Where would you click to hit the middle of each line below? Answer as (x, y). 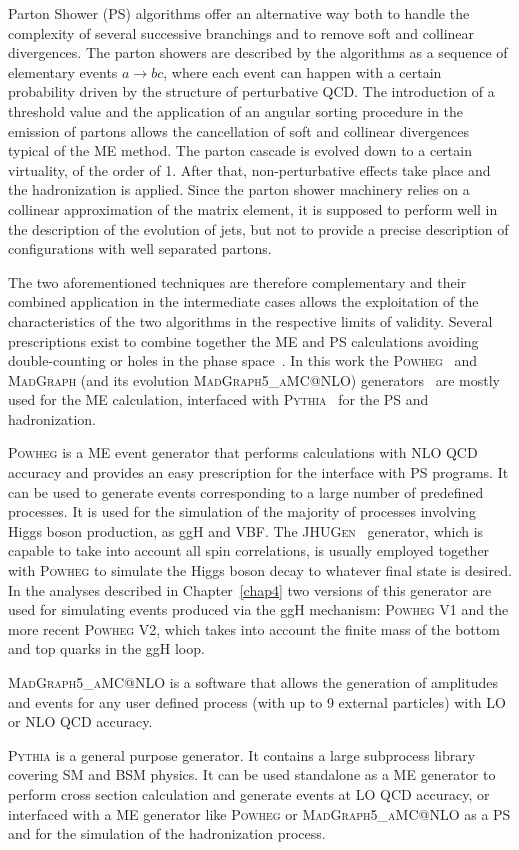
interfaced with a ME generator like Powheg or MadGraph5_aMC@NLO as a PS (259, 813)
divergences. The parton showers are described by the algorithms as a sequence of (258, 52)
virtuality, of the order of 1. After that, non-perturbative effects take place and (249, 169)
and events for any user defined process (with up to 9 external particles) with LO (257, 701)
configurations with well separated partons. (140, 248)
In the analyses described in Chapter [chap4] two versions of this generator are (250, 589)
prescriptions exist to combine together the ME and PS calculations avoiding (243, 340)
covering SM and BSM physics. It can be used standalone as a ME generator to (252, 774)
